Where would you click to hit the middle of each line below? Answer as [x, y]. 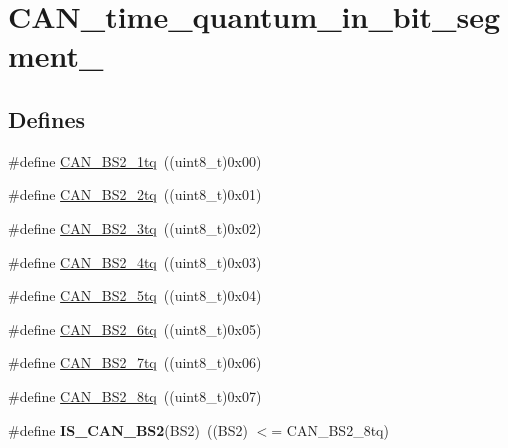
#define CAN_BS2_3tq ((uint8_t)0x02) [135, 227]
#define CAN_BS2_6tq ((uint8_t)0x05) [135, 328]
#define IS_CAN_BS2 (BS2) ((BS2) [128, 429]
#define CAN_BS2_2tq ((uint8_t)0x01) [135, 194]
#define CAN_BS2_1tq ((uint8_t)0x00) [135, 160]
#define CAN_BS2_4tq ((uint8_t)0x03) [135, 261]
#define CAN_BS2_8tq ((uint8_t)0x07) [135, 395]
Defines [47, 118]
